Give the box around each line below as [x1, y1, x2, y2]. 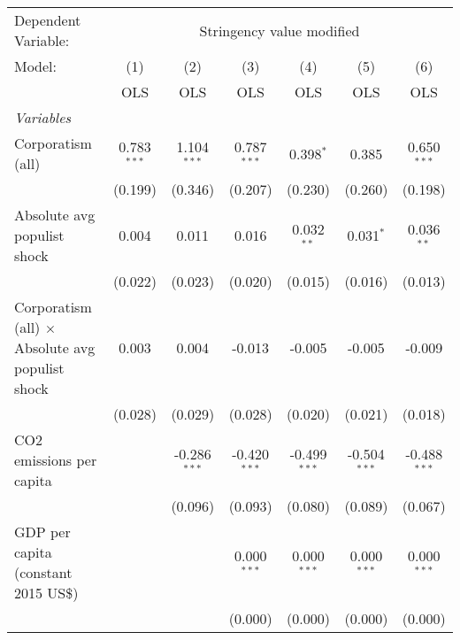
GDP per [14, 521, 71, 542]
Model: [14, 56, 57, 76]
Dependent [14, 10, 81, 30]
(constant [14, 562, 73, 582]
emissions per [14, 450, 97, 470]
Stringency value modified [199, 19, 360, 41]
